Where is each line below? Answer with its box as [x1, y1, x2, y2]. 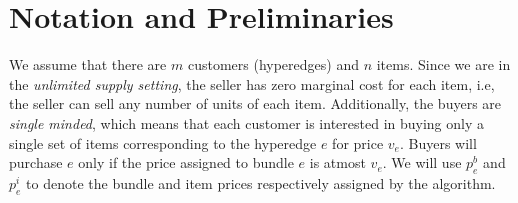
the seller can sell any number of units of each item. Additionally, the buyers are [9, 93, 502, 114]
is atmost [309, 152, 366, 173]
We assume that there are [9, 54, 167, 75]
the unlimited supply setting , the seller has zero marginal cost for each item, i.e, [9, 73, 495, 94]
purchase [9, 152, 63, 173]
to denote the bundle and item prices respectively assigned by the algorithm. [26, 172, 496, 193]
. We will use [382, 152, 462, 173]
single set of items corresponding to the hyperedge [9, 132, 317, 153]
